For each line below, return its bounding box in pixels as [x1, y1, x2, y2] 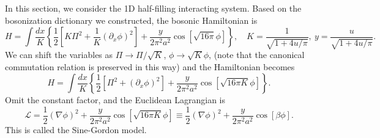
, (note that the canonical [209, 48, 305, 61]
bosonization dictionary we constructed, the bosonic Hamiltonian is [5, 13, 258, 26]
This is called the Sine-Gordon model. [5, 123, 147, 136]
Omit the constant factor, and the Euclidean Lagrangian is [5, 93, 225, 106]
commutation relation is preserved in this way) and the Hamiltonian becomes [5, 60, 295, 73]
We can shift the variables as [5, 48, 113, 61]
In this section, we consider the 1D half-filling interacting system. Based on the [5, 2, 302, 14]
